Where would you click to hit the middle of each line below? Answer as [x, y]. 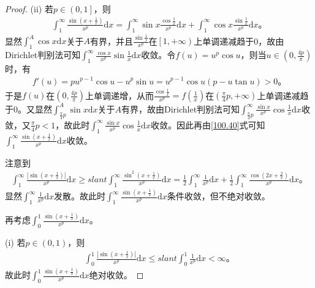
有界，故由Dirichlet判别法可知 [180, 109]
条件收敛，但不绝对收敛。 [218, 196]
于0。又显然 [28, 109]
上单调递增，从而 [119, 95]
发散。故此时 [80, 196]
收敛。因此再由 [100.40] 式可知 [208, 124]
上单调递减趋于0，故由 [239, 41]
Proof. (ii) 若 [29, 9]
